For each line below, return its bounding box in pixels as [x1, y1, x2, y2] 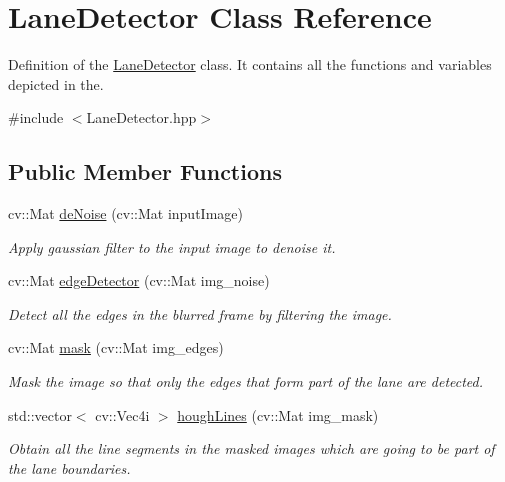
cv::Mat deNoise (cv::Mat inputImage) [8, 203, 243, 224]
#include [8, 107, 64, 128]
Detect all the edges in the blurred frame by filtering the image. [8, 303, 392, 324]
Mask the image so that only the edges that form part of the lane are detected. [8, 371, 484, 392]
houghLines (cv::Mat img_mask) [177, 404, 379, 425]
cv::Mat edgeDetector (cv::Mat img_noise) [8, 270, 270, 291]
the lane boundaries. [8, 457, 131, 478]
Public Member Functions [8, 156, 282, 187]
